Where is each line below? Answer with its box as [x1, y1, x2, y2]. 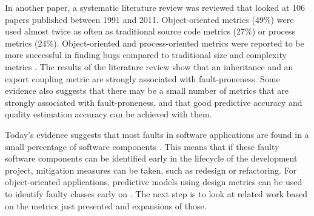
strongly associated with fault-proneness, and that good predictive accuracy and [5, 96, 302, 108]
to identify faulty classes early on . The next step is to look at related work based [5, 187, 308, 200]
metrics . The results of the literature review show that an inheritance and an [5, 60, 293, 73]
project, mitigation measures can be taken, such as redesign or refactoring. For [5, 163, 297, 176]
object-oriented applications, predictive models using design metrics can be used [5, 175, 302, 188]
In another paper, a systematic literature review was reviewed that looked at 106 [5, 1, 306, 13]
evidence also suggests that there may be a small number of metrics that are [5, 84, 289, 97]
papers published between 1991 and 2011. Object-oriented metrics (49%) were [5, 13, 294, 25]
